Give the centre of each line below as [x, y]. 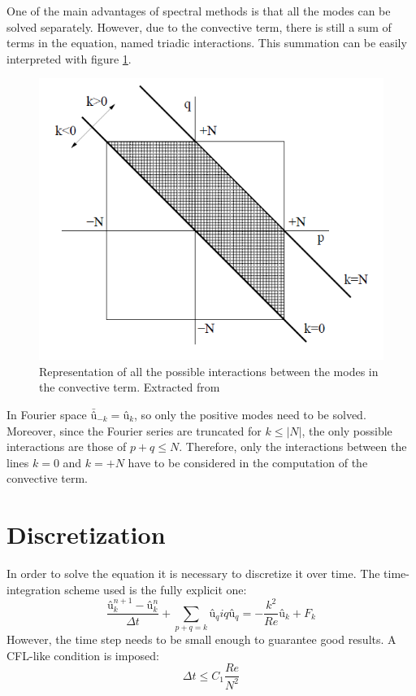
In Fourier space [47, 414]
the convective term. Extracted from [130, 387]
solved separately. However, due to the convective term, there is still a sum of [199, 26]
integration [34, 589]
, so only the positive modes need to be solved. [250, 414]
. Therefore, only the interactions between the [293, 446]
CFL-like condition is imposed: [83, 655]
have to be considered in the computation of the [248, 462]
